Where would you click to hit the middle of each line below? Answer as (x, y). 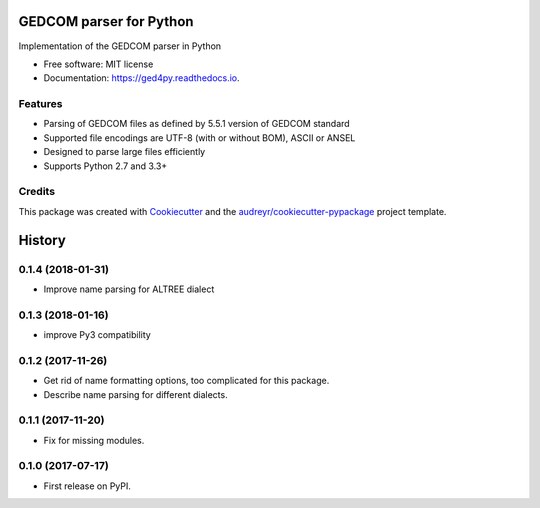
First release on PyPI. (87, 486)
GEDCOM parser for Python (106, 21)
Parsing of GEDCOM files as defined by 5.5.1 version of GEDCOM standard (196, 124)
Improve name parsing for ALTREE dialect (129, 289)
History (42, 240)
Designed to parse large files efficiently (124, 152)
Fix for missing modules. (94, 440)
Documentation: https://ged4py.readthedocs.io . (141, 78)
